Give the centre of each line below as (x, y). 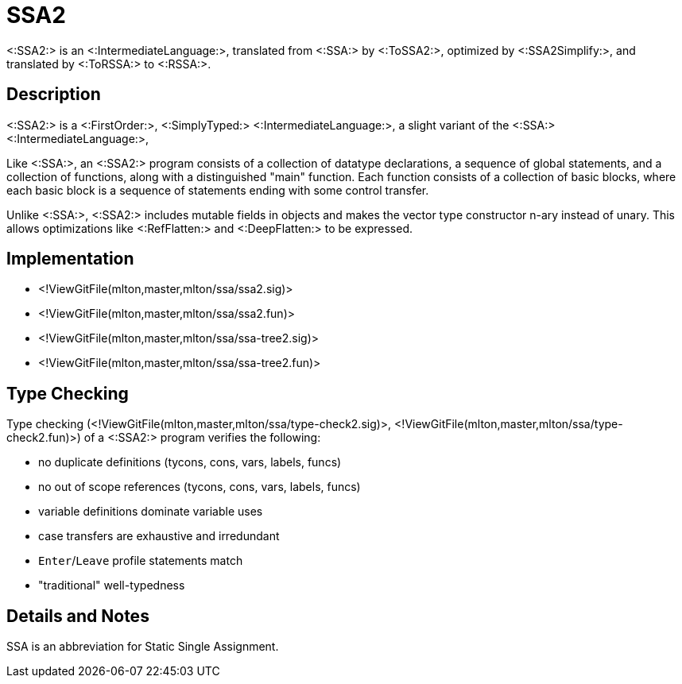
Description (54, 95)
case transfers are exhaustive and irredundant (159, 536)
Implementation (70, 259)
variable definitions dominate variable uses (151, 512)
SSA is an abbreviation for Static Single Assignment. (143, 647)
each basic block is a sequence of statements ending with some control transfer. (218, 190)
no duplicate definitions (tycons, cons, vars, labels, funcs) (190, 462)
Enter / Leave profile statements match (141, 561)
